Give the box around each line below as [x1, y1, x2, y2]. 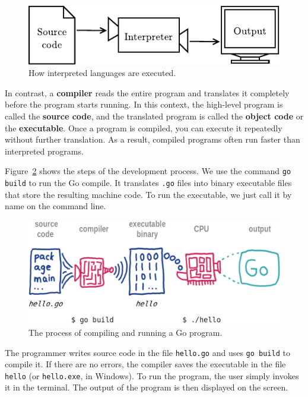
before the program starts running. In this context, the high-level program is [5, 98, 283, 111]
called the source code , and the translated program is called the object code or [5, 110, 304, 122]
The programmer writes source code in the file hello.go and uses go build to [5, 346, 290, 358]
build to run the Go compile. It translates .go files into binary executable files [5, 177, 292, 189]
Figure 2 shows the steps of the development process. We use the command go [5, 165, 291, 177]
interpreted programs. [5, 144, 84, 157]
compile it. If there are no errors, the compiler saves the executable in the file [5, 358, 286, 370]
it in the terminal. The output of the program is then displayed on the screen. [5, 381, 288, 393]
